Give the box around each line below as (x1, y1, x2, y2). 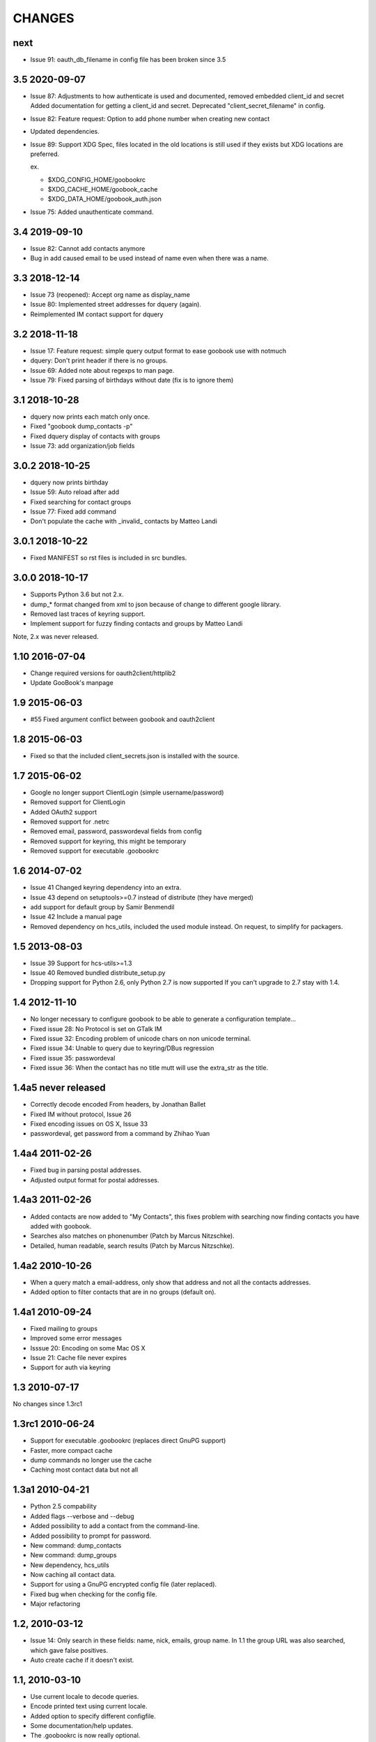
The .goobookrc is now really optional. (30, 1732, 141, 1740)
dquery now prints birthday (30, 478, 109, 486)
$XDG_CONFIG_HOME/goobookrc (47, 175, 146, 184)
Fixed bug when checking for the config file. (30, 1589, 157, 1598)
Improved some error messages (30, 1334, 122, 1343)
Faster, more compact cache (30, 1446, 113, 1454)
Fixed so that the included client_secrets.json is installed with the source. (30, 751, 240, 760)
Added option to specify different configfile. (30, 1711, 156, 1720)
